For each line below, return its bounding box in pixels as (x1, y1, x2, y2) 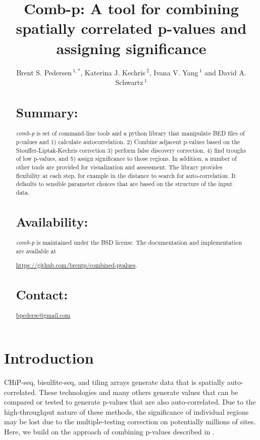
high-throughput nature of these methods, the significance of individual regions (4, 406, 249, 417)
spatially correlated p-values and (16, 18, 247, 38)
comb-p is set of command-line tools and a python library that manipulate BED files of (16, 129, 245, 138)
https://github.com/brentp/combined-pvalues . (16, 261, 137, 270)
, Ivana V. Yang (149, 67, 198, 77)
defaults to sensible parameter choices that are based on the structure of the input (16, 180, 233, 188)
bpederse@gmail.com (16, 311, 71, 320)
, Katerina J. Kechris (80, 67, 145, 77)
